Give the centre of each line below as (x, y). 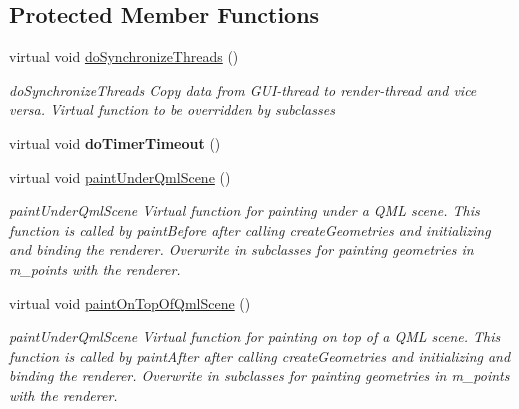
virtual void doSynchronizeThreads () (124, 56)
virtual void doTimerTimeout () (115, 142)
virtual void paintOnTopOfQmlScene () (130, 302)
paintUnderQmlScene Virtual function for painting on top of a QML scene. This (255, 336)
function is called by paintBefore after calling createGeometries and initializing (250, 229)
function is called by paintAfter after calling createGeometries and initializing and (260, 355)
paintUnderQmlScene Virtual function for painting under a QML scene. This (244, 210)
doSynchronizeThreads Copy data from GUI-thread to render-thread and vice (243, 89)
